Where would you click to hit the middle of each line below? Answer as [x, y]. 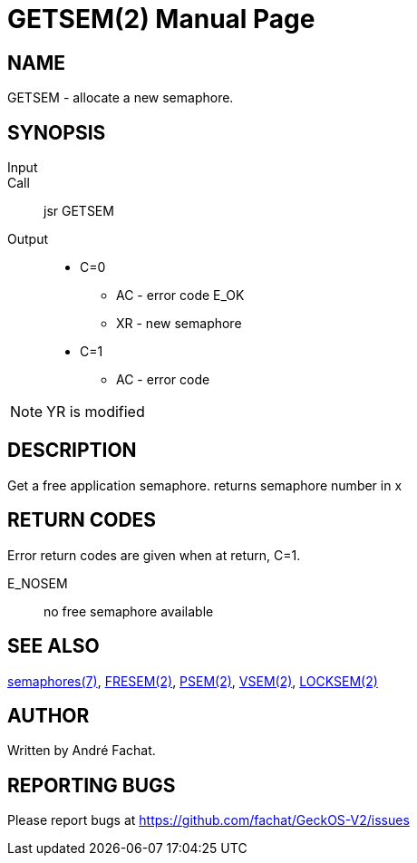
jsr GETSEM [79, 211]
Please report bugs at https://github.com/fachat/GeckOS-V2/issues [208, 820]
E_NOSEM [38, 583]
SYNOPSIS [57, 132]
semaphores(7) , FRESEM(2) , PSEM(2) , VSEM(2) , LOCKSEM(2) [193, 681]
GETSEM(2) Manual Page [161, 19]
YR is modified [96, 412]
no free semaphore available [129, 611]
